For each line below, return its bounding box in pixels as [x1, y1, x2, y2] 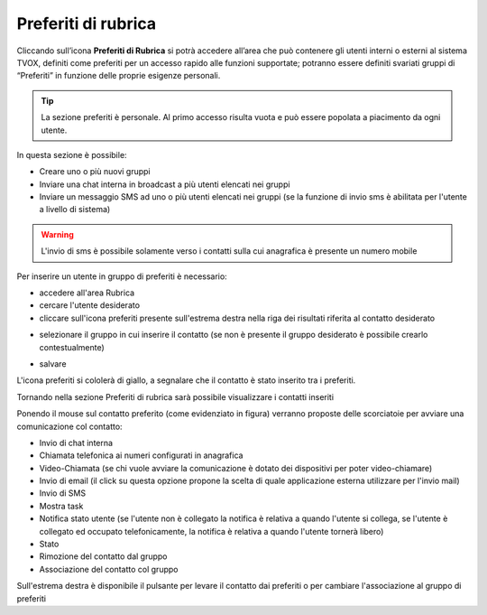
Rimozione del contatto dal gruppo [39, 551, 168, 562]
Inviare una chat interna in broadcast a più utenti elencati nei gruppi [39, 179, 290, 190]
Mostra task [39, 500, 84, 511]
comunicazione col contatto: [16, 421, 123, 432]
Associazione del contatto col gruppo [39, 564, 179, 574]
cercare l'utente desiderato [39, 300, 140, 311]
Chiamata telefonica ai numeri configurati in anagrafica [39, 450, 243, 461]
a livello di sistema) [39, 204, 111, 215]
